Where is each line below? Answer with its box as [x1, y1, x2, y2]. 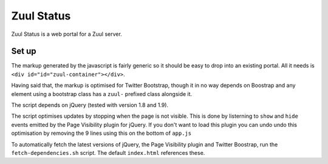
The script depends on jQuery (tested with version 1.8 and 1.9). [11, 101, 169, 109]
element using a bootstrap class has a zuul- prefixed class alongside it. [11, 90, 193, 97]
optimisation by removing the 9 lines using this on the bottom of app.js [11, 129, 191, 137]
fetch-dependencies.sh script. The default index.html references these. [11, 149, 205, 156]
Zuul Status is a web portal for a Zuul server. [11, 30, 123, 38]
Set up [11, 46, 36, 56]
